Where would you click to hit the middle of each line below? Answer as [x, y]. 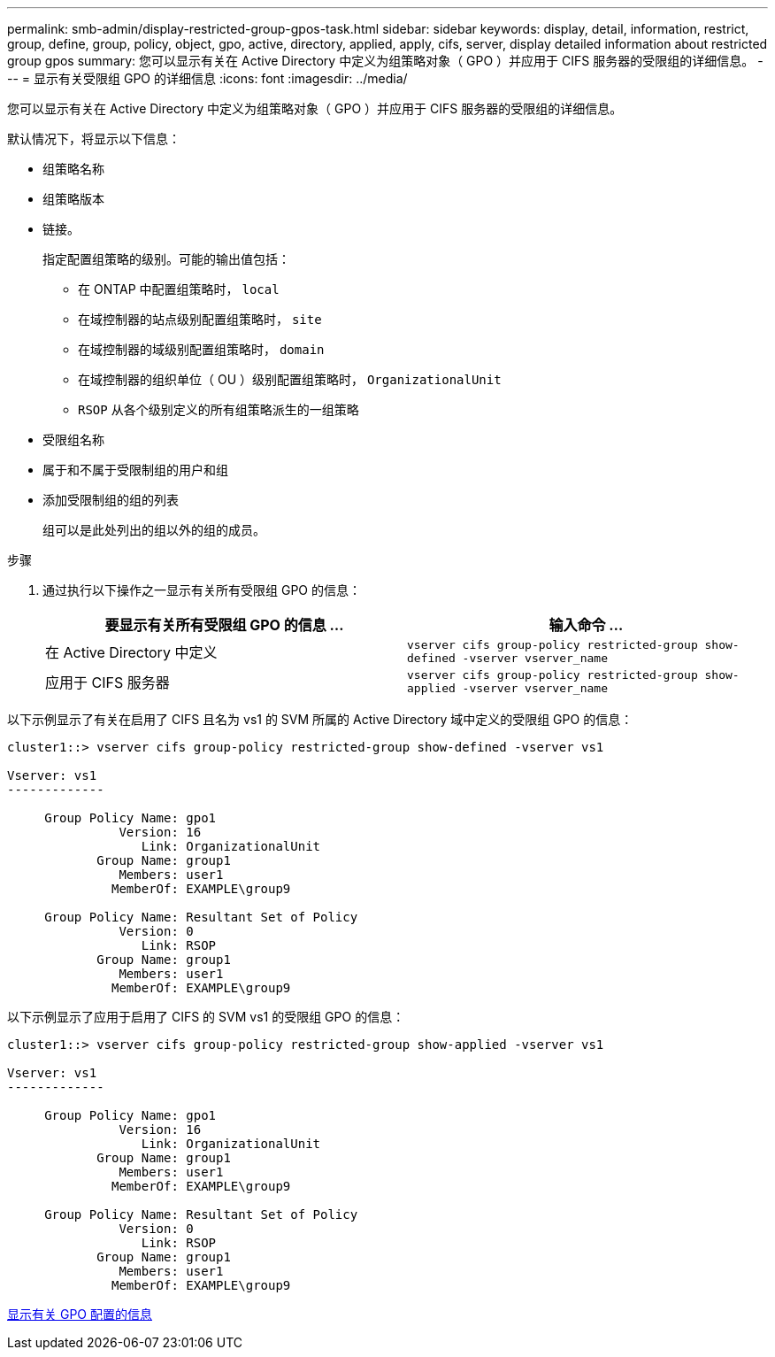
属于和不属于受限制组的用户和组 [135, 470]
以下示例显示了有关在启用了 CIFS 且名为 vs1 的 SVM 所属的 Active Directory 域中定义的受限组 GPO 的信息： [320, 719]
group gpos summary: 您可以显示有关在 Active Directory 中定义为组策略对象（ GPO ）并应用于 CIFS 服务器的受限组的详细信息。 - [385, 61]
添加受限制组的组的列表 [111, 500]
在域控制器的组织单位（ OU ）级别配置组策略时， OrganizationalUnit [290, 379]
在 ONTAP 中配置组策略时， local [179, 289]
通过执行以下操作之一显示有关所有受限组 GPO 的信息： [202, 590]
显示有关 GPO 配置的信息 [80, 1314]
